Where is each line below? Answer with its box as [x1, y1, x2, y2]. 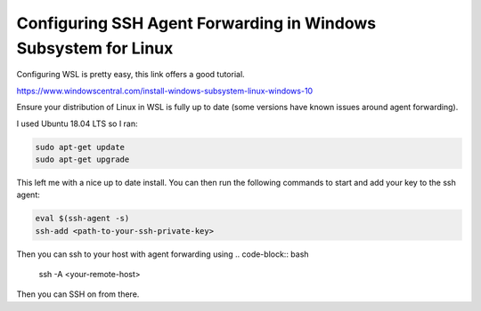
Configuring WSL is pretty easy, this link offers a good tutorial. [16, 69, 245, 80]
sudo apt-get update [35, 142, 125, 152]
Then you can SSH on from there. [16, 289, 140, 299]
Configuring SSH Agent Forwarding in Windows [16, 13, 377, 33]
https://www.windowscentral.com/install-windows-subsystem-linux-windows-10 [16, 85, 314, 96]
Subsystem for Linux [16, 38, 174, 58]
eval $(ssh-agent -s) [35, 213, 130, 224]
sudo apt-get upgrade [35, 154, 130, 164]
